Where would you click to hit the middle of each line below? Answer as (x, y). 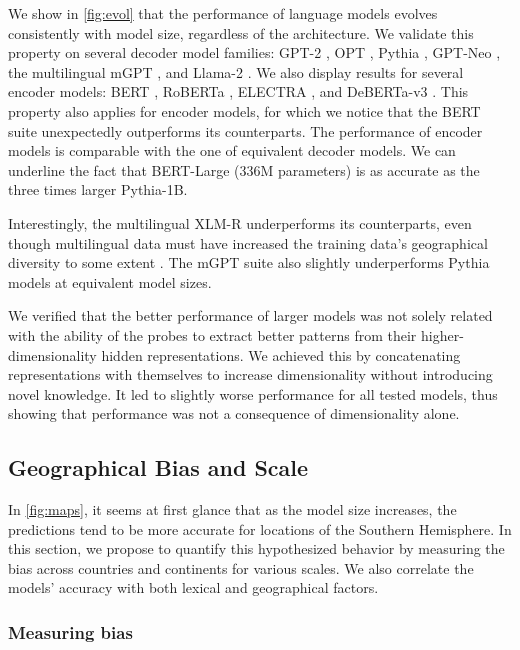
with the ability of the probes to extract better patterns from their (212, 334)
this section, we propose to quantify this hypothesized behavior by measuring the (256, 548)
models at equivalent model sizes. (110, 281)
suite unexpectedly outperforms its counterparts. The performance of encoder (245, 130)
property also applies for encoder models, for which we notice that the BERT (244, 110)
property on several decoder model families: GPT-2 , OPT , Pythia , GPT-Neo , (254, 52)
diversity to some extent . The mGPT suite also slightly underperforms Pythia (249, 262)
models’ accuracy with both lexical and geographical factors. (193, 587)
